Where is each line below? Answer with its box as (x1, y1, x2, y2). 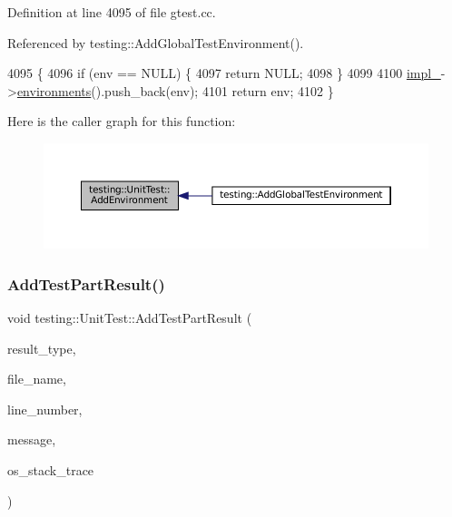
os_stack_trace (7, 461, 94, 480)
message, (7, 430, 56, 449)
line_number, (7, 399, 83, 418)
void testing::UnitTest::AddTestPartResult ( (7, 308, 252, 327)
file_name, (7, 369, 66, 388)
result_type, (7, 338, 76, 357)
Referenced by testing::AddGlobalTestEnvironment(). (7, 33, 304, 52)
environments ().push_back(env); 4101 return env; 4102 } (16, 81, 334, 100)
